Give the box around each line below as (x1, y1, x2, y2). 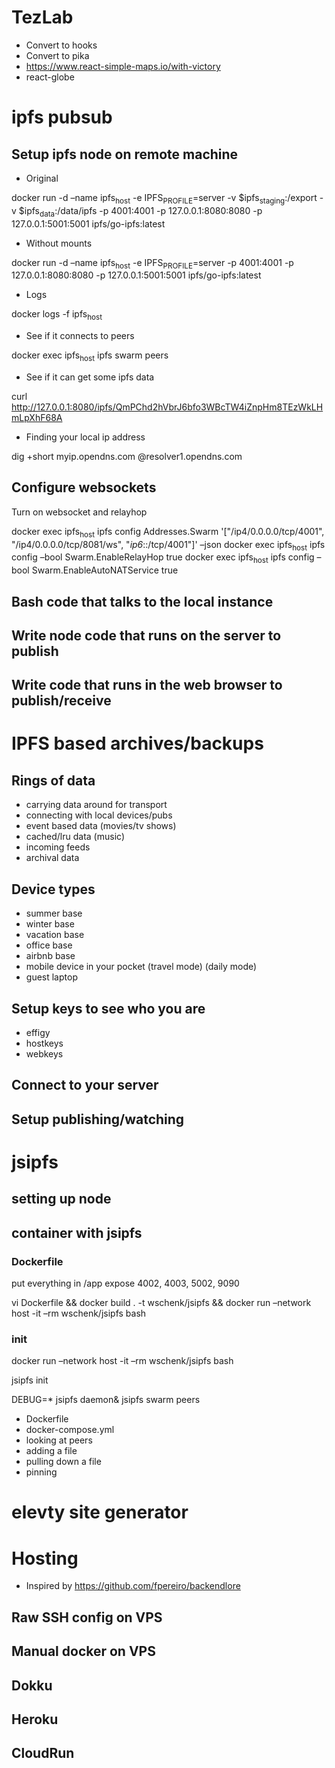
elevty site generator (11, 1501, 189, 1524)
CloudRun (11, 1745, 75, 1762)
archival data (25, 852, 80, 864)
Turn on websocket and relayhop (11, 506, 148, 518)
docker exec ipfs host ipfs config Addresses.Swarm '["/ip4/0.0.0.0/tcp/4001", (11, 525, 325, 540)
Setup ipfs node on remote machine (11, 146, 239, 163)
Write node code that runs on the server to (11, 627, 282, 644)
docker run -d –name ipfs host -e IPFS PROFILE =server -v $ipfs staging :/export (11, 191, 318, 206)
